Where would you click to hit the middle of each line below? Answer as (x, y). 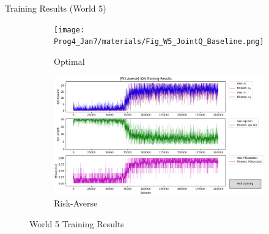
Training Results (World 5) (56, 8)
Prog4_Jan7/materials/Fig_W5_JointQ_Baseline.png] (159, 42)
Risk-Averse (76, 203)
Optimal (69, 61)
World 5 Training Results (77, 223)
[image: (69, 30)
